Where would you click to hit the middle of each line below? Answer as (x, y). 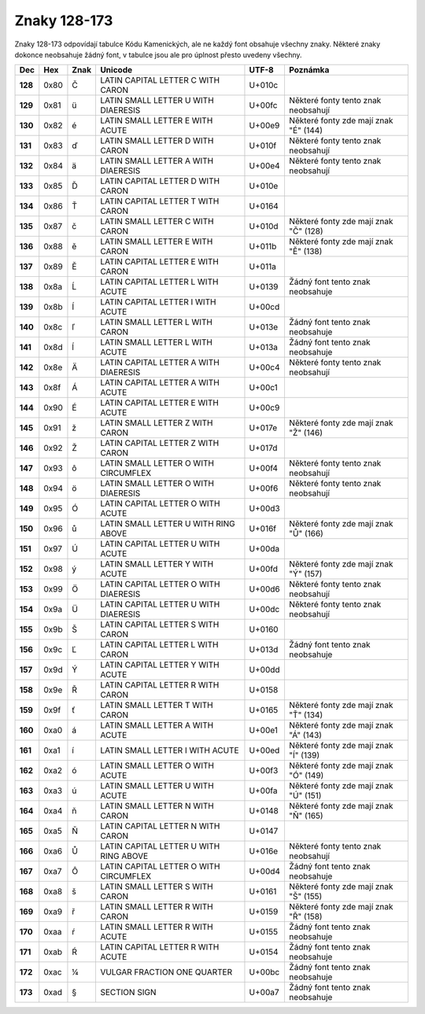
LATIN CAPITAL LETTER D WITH (160, 181)
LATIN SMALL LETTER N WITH (157, 806)
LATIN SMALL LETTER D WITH (157, 141)
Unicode (116, 70)
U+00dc (264, 610)
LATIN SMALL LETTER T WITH (156, 706)
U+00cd (264, 307)
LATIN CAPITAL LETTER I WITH (158, 302)
